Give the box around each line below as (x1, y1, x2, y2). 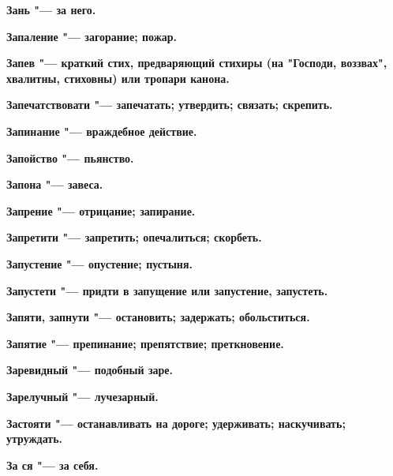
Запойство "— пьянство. (6, 149, 134, 166)
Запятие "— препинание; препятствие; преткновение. (6, 335, 284, 351)
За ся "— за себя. (6, 456, 99, 473)
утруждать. (6, 430, 63, 447)
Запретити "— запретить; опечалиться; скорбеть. (6, 229, 262, 245)
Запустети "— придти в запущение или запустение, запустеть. (6, 282, 328, 298)
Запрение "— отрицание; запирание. (6, 202, 196, 219)
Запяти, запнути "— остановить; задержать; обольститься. (6, 309, 310, 325)
